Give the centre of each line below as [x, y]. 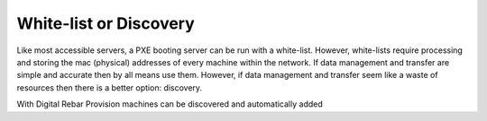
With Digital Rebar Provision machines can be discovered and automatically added [170, 104]
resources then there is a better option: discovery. [110, 87]
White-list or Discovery [106, 23]
